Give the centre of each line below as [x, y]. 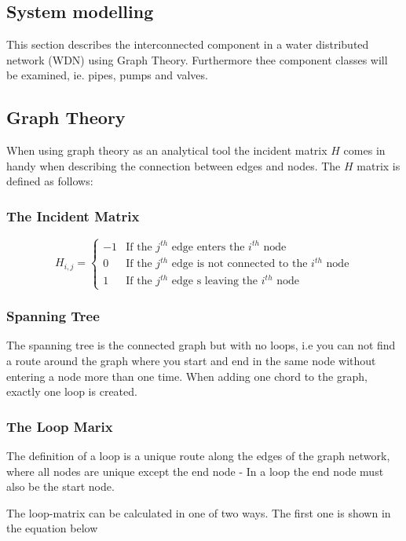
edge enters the [208, 247]
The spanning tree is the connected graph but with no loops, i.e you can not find [201, 345]
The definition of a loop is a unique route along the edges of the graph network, [198, 456]
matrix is [379, 165]
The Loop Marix [60, 426]
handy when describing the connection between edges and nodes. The [174, 165]
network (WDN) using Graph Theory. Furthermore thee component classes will [197, 59]
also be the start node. [60, 486]
